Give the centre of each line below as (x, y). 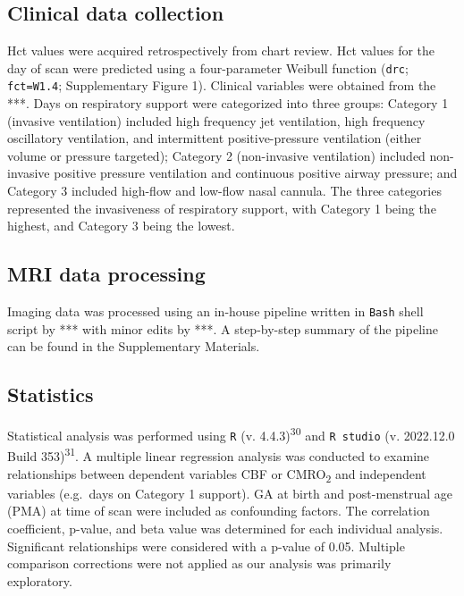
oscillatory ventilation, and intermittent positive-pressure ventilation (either (215, 138)
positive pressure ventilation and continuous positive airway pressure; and (256, 173)
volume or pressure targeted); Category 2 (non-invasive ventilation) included (216, 155)
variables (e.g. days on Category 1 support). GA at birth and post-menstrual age (230, 493)
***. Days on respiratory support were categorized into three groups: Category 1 (228, 103)
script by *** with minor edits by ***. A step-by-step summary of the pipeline (223, 328)
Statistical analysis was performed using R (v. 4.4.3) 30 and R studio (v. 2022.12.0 (231, 434)
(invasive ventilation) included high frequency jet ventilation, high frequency (216, 120)
